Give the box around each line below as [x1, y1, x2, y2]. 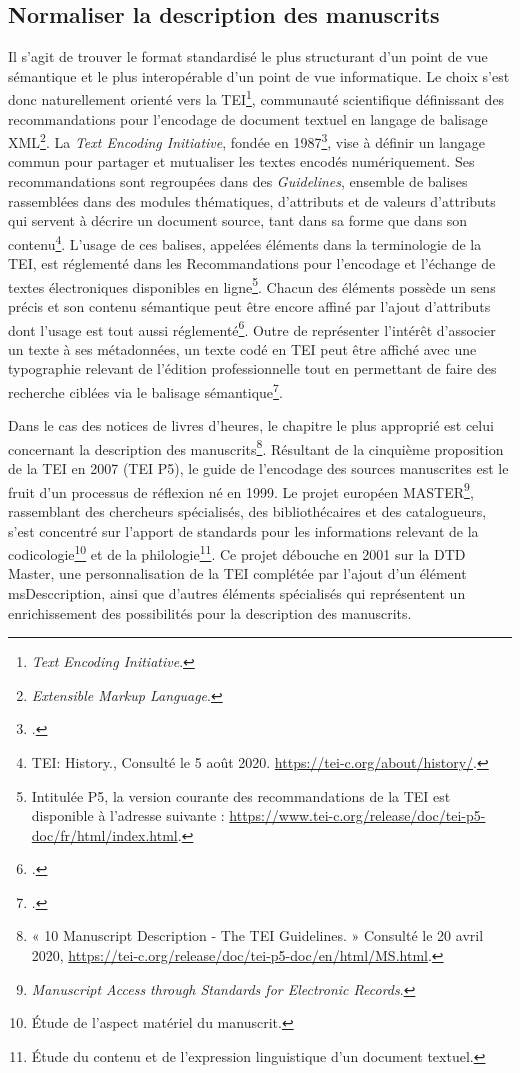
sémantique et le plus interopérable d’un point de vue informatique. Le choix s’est [8, 65, 510, 86]
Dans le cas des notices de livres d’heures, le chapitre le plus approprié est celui [8, 415, 494, 436]
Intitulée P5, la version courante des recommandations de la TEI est [31, 785, 451, 806]
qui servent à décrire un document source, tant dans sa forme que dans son [8, 210, 468, 231]
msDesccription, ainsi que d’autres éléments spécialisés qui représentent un [8, 582, 466, 603]
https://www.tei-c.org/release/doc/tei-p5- [229, 805, 486, 826]
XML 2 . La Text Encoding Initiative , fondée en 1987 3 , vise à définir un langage [8, 129, 485, 152]
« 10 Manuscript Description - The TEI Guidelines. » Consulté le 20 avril [31, 925, 484, 946]
